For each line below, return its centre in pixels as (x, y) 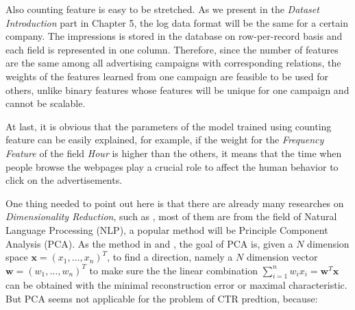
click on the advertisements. (64, 180)
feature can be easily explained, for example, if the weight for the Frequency (165, 140)
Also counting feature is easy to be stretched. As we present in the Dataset (162, 9)
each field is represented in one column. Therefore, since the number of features (172, 49)
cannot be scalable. (46, 103)
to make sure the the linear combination (174, 270)
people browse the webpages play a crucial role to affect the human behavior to (172, 166)
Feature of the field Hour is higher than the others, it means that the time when (174, 153)
